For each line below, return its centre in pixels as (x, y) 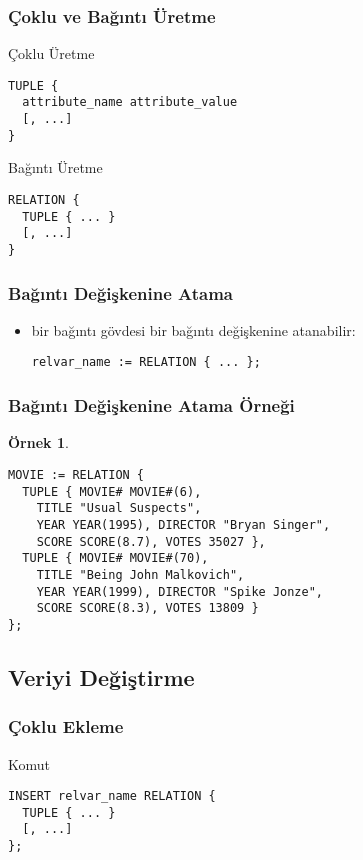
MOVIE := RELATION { (76, 474)
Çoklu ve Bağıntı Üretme (112, 15)
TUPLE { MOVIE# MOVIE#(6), (112, 491)
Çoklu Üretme (51, 53)
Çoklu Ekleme (66, 726)
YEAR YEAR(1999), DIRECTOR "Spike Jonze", (179, 591)
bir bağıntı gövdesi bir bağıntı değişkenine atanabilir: (193, 329)
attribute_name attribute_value (130, 102)
